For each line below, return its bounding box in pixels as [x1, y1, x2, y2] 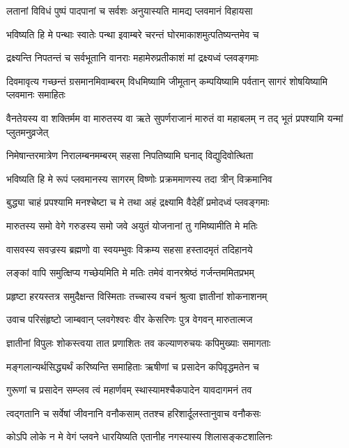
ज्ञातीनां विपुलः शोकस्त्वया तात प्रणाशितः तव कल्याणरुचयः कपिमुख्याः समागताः [6, 335, 271, 350]
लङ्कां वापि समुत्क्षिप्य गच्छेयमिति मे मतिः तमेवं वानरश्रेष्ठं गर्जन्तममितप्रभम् [6, 265, 254, 280]
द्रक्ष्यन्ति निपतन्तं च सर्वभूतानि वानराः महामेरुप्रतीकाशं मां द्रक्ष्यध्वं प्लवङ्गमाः [6, 50, 259, 65]
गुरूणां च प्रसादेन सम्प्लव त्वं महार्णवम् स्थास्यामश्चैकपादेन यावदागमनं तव [6, 382, 252, 397]
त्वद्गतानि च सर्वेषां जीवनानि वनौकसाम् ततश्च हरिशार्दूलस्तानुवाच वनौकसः [6, 405, 261, 420]
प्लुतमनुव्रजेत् [6, 124, 49, 139]
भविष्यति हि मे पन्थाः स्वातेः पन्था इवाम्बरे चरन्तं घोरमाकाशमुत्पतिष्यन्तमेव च [6, 27, 259, 41]
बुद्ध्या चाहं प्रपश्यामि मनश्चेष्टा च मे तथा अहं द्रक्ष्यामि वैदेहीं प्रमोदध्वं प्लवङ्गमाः [6, 195, 270, 209]
